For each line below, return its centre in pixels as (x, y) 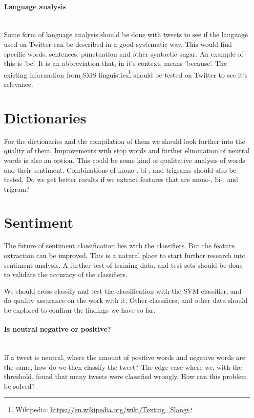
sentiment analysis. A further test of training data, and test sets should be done (123, 265)
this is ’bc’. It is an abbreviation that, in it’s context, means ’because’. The (116, 63)
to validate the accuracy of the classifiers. (66, 274)
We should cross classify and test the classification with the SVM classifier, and (123, 290)
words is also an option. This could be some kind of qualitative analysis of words (125, 160)
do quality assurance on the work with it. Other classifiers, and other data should (126, 300)
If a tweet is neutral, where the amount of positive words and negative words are (125, 357)
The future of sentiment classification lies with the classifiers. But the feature (119, 246)
